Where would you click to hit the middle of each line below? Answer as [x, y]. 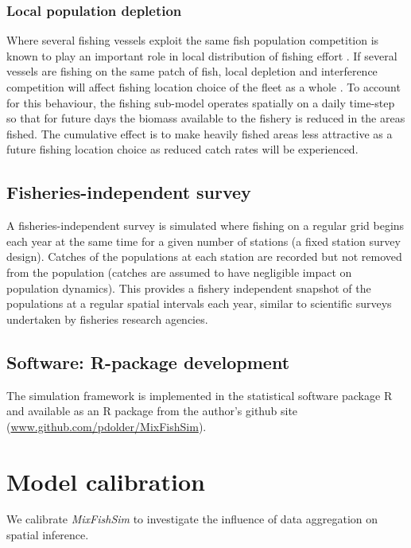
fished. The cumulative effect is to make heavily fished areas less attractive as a [200, 133]
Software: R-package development [148, 361]
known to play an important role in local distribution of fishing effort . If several [202, 55]
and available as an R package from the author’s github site [152, 411]
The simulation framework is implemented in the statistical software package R [200, 395]
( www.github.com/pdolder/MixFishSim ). [107, 426]
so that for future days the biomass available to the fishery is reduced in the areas [206, 118]
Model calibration [106, 481]
